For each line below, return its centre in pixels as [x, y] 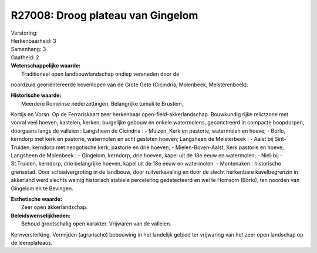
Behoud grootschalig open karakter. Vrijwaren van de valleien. [96, 224]
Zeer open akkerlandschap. [55, 207]
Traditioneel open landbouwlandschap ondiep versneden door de [100, 74]
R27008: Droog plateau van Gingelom [104, 15]
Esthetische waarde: [37, 199]
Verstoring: [24, 33]
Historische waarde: [36, 95]
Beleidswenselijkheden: [41, 215]
